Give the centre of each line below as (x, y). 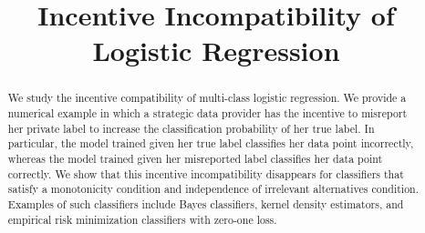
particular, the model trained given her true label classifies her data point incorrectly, (211, 143)
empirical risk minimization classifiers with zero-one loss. (142, 219)
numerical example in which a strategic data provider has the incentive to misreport (207, 113)
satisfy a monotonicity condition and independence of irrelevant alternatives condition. (213, 189)
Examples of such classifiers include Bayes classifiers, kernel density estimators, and (206, 203)
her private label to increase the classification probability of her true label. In (191, 128)
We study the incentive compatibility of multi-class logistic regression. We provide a (207, 98)
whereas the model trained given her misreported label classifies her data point (195, 158)
